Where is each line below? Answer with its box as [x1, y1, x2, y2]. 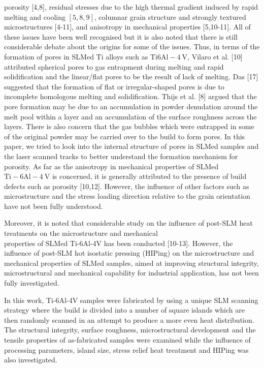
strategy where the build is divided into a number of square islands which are [4, 304, 245, 315]
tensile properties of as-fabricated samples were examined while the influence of [4, 334, 251, 345]
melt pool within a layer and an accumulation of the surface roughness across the [4, 111, 257, 121]
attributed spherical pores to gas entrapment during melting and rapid [4, 61, 224, 72]
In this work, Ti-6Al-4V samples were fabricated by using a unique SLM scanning [4, 294, 258, 305]
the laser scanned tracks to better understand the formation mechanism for [4, 150, 238, 161]
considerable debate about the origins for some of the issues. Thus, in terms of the [4, 41, 260, 52]
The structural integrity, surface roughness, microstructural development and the [4, 324, 256, 335]
